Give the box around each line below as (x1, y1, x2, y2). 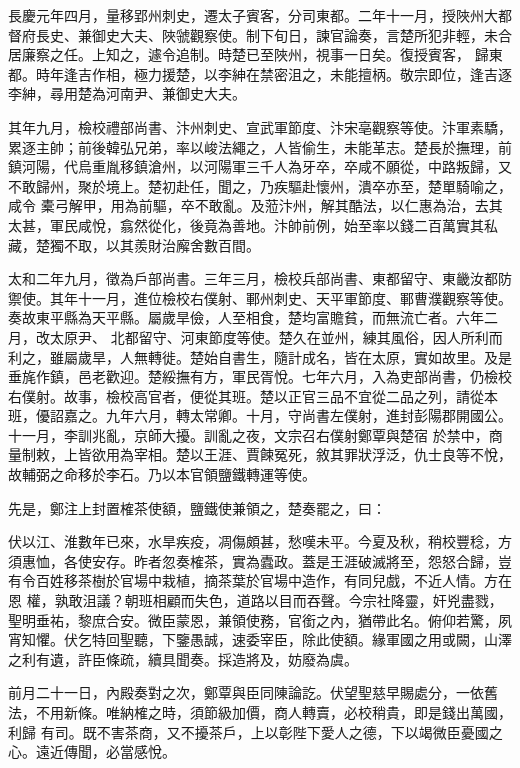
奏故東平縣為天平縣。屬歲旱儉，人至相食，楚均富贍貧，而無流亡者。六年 (8, 307, 484, 328)
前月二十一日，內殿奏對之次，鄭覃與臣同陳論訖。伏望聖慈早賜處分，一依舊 (8, 682, 498, 703)
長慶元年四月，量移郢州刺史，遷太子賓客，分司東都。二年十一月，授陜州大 (8, 5, 498, 25)
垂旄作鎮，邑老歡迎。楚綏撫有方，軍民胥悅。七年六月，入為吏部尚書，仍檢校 (8, 366, 512, 387)
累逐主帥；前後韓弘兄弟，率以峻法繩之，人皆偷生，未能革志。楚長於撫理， (8, 136, 498, 157)
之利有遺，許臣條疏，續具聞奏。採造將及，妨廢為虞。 (8, 648, 358, 669)
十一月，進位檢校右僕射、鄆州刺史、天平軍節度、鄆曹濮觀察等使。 (77, 287, 512, 308)
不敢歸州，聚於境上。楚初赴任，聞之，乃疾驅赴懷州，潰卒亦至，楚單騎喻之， (8, 175, 512, 196)
